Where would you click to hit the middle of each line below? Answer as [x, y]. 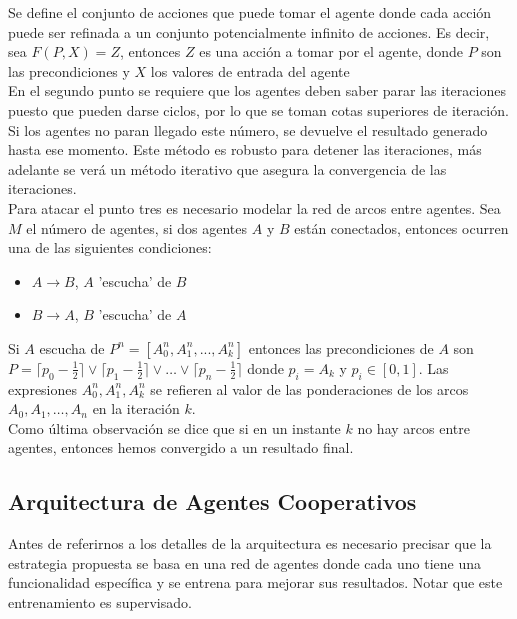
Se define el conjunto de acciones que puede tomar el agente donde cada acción [250, 12]
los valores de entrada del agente [250, 70]
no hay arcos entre [413, 427]
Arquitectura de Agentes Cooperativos [212, 501]
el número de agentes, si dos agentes [137, 227]
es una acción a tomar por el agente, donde [331, 51]
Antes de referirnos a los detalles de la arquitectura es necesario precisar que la [250, 543]
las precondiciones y [69, 70]
